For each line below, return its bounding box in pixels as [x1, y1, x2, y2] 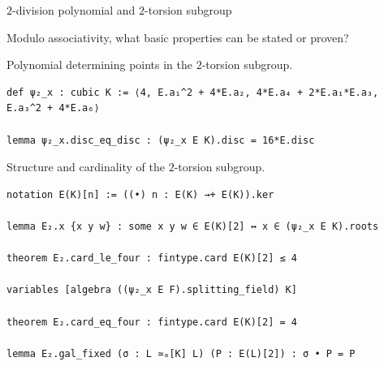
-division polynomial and [12, 2, 136, 18]
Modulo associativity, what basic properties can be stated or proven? [6, 28, 349, 45]
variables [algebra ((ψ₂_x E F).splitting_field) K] [6, 284, 297, 296]
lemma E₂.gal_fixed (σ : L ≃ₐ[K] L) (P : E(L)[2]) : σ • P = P [6, 347, 356, 360]
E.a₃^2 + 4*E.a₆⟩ [6, 102, 100, 114]
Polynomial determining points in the [6, 56, 193, 73]
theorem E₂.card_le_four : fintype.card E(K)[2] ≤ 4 [6, 252, 297, 265]
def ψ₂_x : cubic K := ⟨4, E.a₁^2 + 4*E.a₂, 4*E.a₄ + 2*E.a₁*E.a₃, [6, 86, 379, 98]
